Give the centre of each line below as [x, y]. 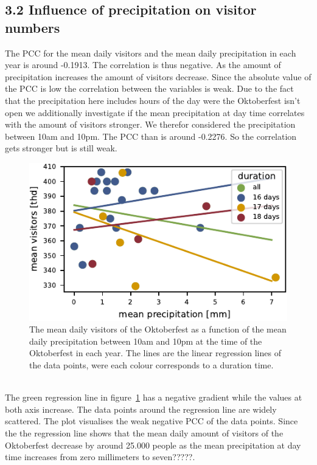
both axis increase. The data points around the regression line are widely [141, 409]
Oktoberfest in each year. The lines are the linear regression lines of [155, 353]
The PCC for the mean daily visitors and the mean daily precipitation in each [151, 53]
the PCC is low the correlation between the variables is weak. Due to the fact [149, 88]
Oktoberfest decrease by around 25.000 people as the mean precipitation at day [153, 445]
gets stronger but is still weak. [61, 148]
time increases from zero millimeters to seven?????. [100, 457]
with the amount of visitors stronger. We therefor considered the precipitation [150, 124]
